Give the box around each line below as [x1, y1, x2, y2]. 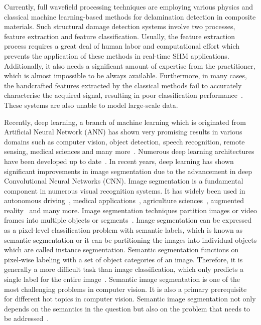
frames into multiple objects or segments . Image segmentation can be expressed [4, 215, 251, 225]
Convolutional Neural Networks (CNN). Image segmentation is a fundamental [4, 176, 243, 186]
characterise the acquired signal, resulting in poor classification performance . [4, 90, 243, 100]
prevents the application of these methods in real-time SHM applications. [4, 50, 229, 61]
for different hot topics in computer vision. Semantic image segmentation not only [4, 293, 256, 304]
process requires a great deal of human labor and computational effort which [4, 41, 240, 51]
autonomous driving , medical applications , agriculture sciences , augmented [4, 195, 244, 206]
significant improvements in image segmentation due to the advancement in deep [4, 166, 252, 176]
